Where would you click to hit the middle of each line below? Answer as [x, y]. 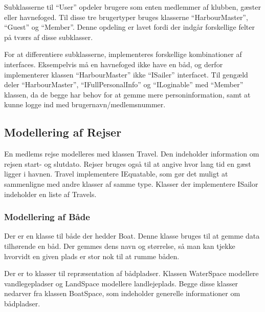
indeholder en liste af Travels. [50, 194]
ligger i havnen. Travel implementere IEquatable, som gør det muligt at [116, 174]
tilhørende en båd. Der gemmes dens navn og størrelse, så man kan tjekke [120, 246]
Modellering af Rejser [63, 132]
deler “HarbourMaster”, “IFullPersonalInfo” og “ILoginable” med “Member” [124, 84]
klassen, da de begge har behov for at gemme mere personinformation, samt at [127, 94]
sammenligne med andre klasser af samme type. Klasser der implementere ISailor [131, 183]
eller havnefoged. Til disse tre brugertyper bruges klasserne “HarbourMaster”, [126, 17]
